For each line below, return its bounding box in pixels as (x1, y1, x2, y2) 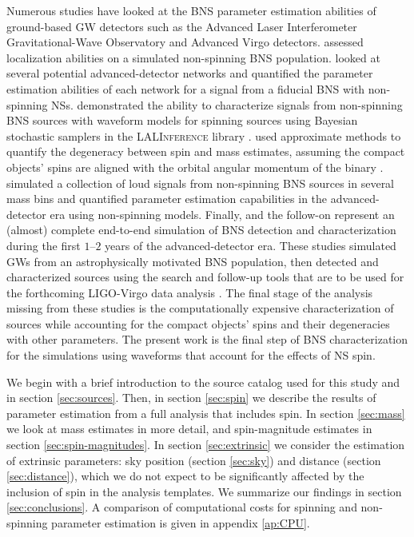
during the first (6, 237, 81, 253)
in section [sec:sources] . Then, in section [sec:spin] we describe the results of (6, 389, 376, 406)
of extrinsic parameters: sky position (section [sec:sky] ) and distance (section (6, 451, 381, 468)
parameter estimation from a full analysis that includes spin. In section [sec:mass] (6, 404, 405, 421)
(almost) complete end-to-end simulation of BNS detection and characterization (6, 221, 396, 238)
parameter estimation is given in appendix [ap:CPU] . (51, 515, 310, 531)
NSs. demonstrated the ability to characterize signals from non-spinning (51, 96, 403, 113)
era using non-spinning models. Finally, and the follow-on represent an (50, 205, 395, 222)
